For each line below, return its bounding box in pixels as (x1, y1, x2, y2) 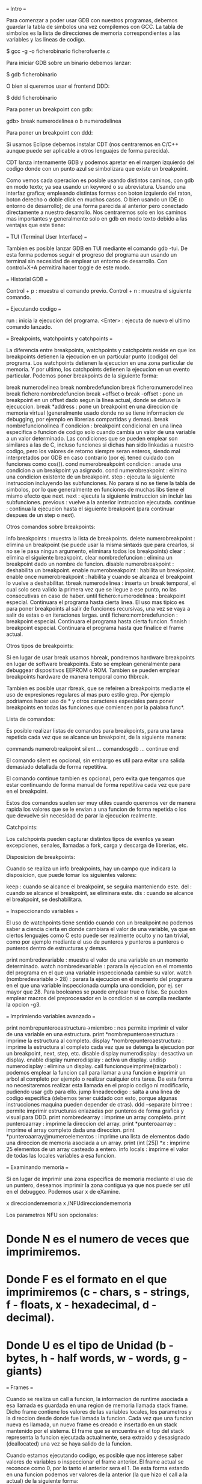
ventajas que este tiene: (6, 222, 66, 228)
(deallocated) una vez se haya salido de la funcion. (6, 1440, 132, 1447)
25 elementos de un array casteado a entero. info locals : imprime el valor (6, 1146, 189, 1153)
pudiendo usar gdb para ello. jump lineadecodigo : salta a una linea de (6, 1088, 180, 1095)
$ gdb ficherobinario (6, 71, 57, 78)
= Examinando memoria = (6, 1164, 69, 1171)
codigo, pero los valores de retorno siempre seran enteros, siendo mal (6, 448, 180, 454)
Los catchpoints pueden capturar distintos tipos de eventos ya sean (6, 835, 174, 842)
